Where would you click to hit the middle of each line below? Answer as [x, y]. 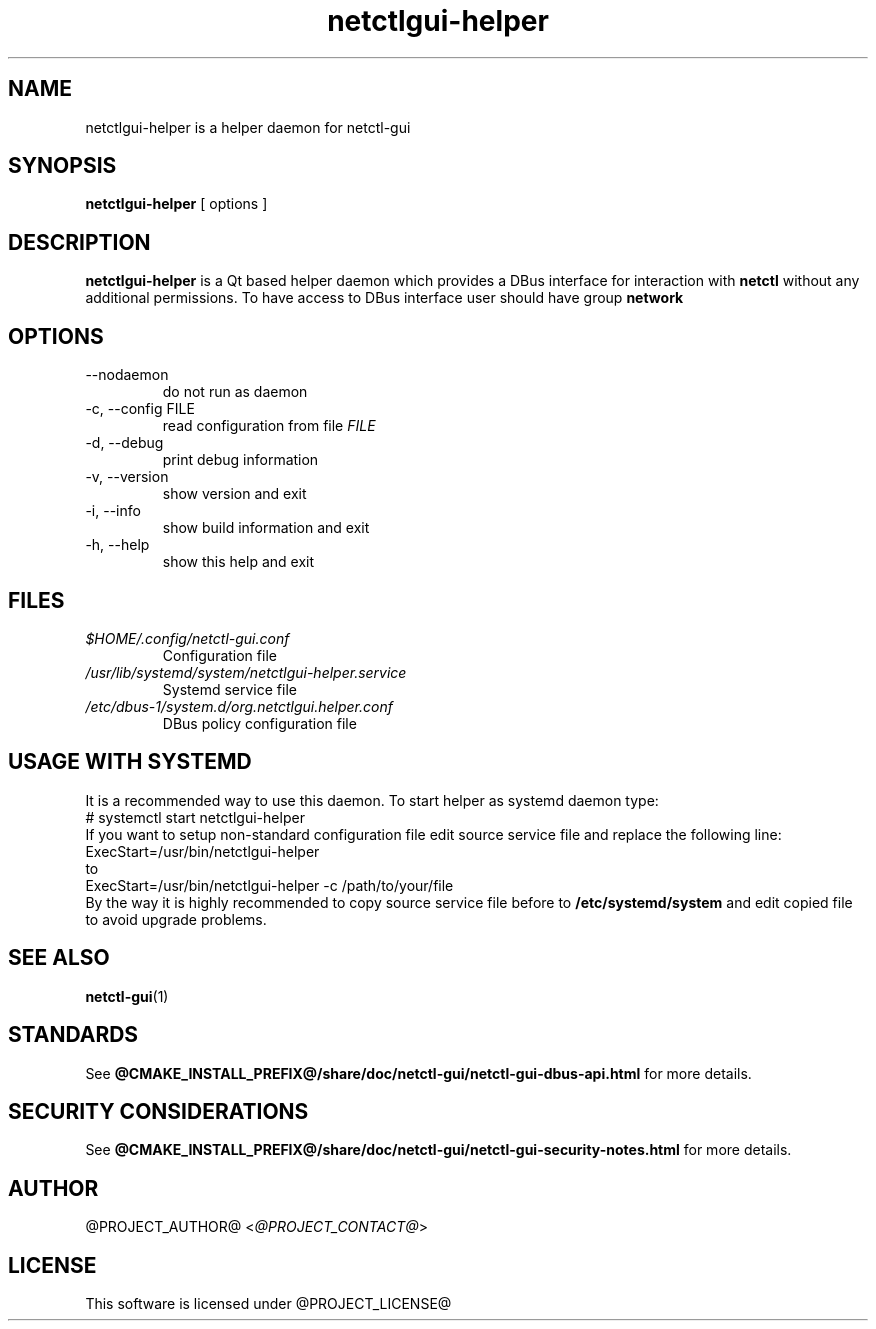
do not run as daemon [235, 392]
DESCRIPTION [79, 242]
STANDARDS [73, 1035]
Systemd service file [229, 689]
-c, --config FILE [140, 409]
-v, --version [127, 477]
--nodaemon [127, 375]
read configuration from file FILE [269, 426]
